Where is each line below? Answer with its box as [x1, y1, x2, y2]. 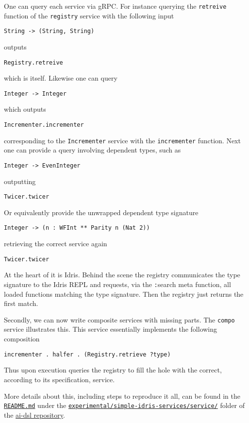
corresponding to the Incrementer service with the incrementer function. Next [4, 135, 241, 145]
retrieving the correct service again [4, 238, 107, 249]
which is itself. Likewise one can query [4, 73, 117, 83]
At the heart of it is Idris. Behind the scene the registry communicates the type [4, 270, 240, 280]
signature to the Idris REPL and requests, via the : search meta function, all [4, 279, 231, 289]
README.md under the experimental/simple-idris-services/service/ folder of [4, 400, 245, 410]
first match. [4, 298, 38, 308]
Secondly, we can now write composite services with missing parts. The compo [4, 314, 235, 324]
